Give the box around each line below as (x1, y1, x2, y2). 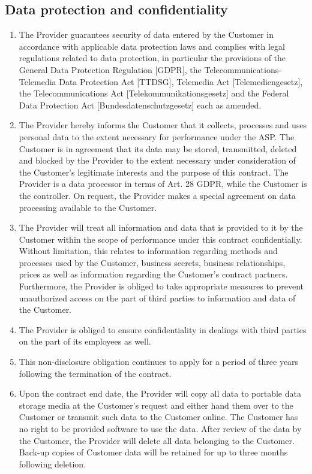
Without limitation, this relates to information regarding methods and (19, 244, 278, 257)
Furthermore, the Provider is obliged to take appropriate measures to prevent (19, 280, 304, 292)
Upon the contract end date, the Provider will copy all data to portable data (19, 387, 301, 400)
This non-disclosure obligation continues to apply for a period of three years (19, 355, 299, 368)
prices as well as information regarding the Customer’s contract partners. (19, 268, 288, 280)
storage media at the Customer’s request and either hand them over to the (19, 398, 293, 411)
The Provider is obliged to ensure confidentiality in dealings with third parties (19, 323, 307, 336)
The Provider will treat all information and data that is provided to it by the (19, 221, 303, 234)
